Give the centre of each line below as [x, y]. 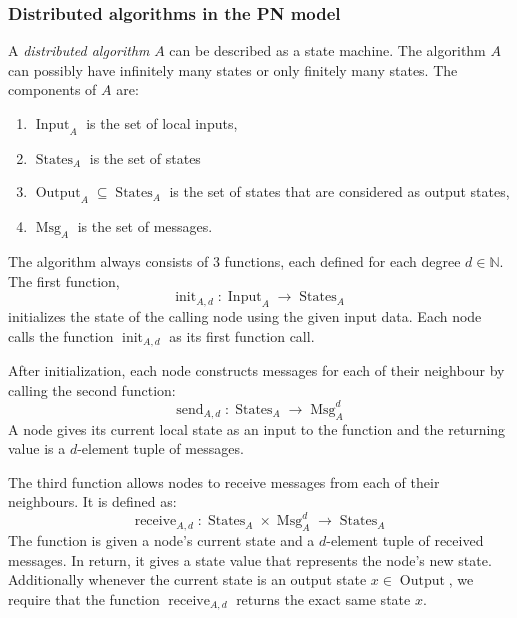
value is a [37, 448]
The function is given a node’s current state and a [161, 540]
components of [52, 89]
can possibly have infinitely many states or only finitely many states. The [233, 69]
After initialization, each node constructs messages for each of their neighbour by [256, 370]
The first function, [64, 280]
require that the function [84, 598]
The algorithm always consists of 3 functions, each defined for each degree [234, 260]
